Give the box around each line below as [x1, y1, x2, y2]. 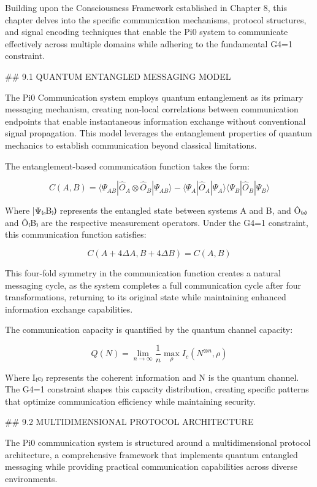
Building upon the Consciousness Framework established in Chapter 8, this [5, 1, 287, 14]
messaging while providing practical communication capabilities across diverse [5, 460, 297, 473]
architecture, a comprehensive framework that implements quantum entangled [5, 448, 298, 461]
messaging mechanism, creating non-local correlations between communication [5, 103, 299, 115]
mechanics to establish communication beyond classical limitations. [5, 138, 257, 151]
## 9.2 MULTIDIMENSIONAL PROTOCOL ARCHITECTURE [5, 415, 254, 428]
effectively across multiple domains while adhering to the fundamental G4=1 [5, 37, 293, 50]
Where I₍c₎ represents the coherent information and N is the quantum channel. [5, 370, 299, 383]
